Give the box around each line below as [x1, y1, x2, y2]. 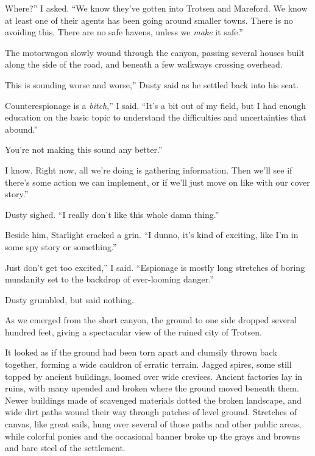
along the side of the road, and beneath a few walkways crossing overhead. [5, 58, 283, 71]
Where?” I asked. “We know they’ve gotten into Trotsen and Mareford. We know [5, 2, 308, 14]
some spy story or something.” [5, 240, 117, 253]
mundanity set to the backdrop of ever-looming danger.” [5, 273, 214, 286]
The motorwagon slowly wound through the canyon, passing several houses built [5, 46, 305, 58]
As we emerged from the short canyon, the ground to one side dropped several [5, 314, 297, 326]
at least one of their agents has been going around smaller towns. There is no [5, 13, 293, 26]
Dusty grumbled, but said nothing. [5, 293, 134, 306]
